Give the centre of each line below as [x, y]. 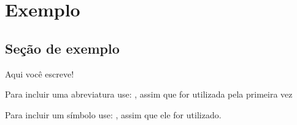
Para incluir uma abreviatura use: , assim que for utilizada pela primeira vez [149, 94]
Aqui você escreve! [40, 73]
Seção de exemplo [62, 48]
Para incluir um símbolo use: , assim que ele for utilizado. [113, 114]
